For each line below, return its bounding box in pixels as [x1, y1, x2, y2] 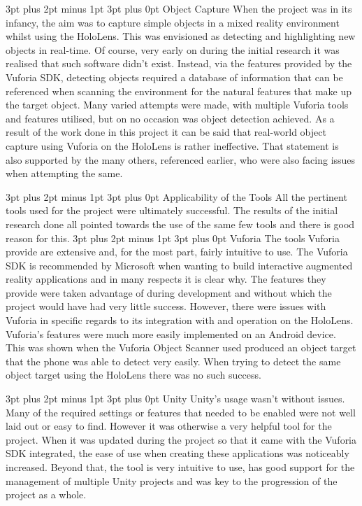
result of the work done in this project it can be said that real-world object [6, 125, 326, 139]
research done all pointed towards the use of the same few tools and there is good [6, 216, 355, 231]
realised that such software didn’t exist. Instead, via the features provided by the [6, 56, 352, 71]
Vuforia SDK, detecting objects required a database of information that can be [6, 69, 343, 84]
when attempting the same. [6, 166, 123, 181]
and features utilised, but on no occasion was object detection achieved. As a [6, 111, 335, 125]
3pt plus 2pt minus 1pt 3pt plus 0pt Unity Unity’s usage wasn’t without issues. [6, 391, 345, 406]
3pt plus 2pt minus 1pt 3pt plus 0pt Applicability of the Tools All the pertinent [6, 189, 347, 204]
